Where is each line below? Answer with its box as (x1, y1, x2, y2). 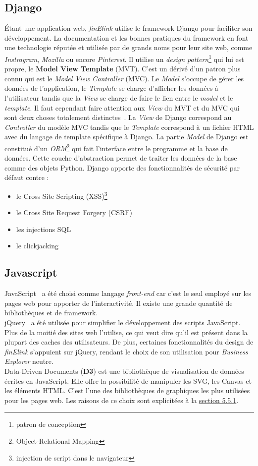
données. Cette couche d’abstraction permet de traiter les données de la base (4, 153, 237, 163)
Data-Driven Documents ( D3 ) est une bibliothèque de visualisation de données (4, 366, 244, 376)
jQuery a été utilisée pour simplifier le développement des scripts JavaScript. (4, 317, 241, 328)
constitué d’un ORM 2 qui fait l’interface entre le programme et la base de (4, 141, 228, 153)
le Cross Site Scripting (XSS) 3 (16, 189, 107, 201)
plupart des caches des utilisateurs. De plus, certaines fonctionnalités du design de (4, 337, 254, 347)
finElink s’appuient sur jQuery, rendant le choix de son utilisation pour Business (4, 346, 248, 356)
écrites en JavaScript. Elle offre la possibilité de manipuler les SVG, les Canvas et (4, 375, 252, 386)
